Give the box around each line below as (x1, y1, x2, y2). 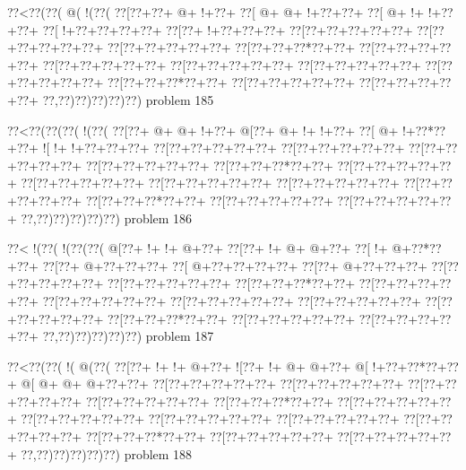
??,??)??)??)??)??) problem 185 (42, 90, 214, 109)
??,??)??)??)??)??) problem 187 (42, 326, 214, 345)
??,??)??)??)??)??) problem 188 (21, 444, 193, 463)
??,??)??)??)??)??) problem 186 (21, 208, 193, 227)
